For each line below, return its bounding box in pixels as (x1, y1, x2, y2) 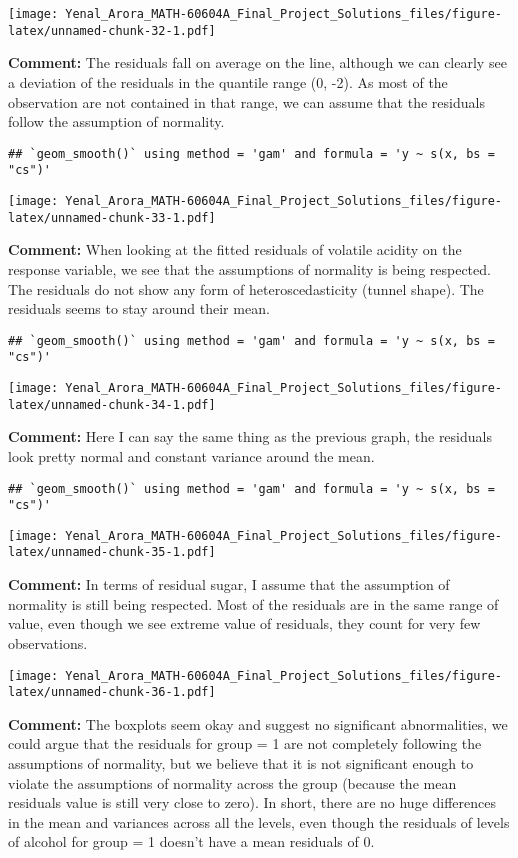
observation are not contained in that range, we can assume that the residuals (8, 91, 485, 112)
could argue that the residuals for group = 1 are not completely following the (8, 733, 482, 754)
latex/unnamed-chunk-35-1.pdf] (8, 545, 216, 560)
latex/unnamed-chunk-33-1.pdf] (8, 210, 216, 225)
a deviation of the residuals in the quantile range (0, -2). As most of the (8, 71, 448, 92)
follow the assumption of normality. (8, 111, 225, 132)
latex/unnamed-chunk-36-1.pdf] (8, 685, 216, 700)
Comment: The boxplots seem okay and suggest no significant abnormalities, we (8, 713, 508, 734)
